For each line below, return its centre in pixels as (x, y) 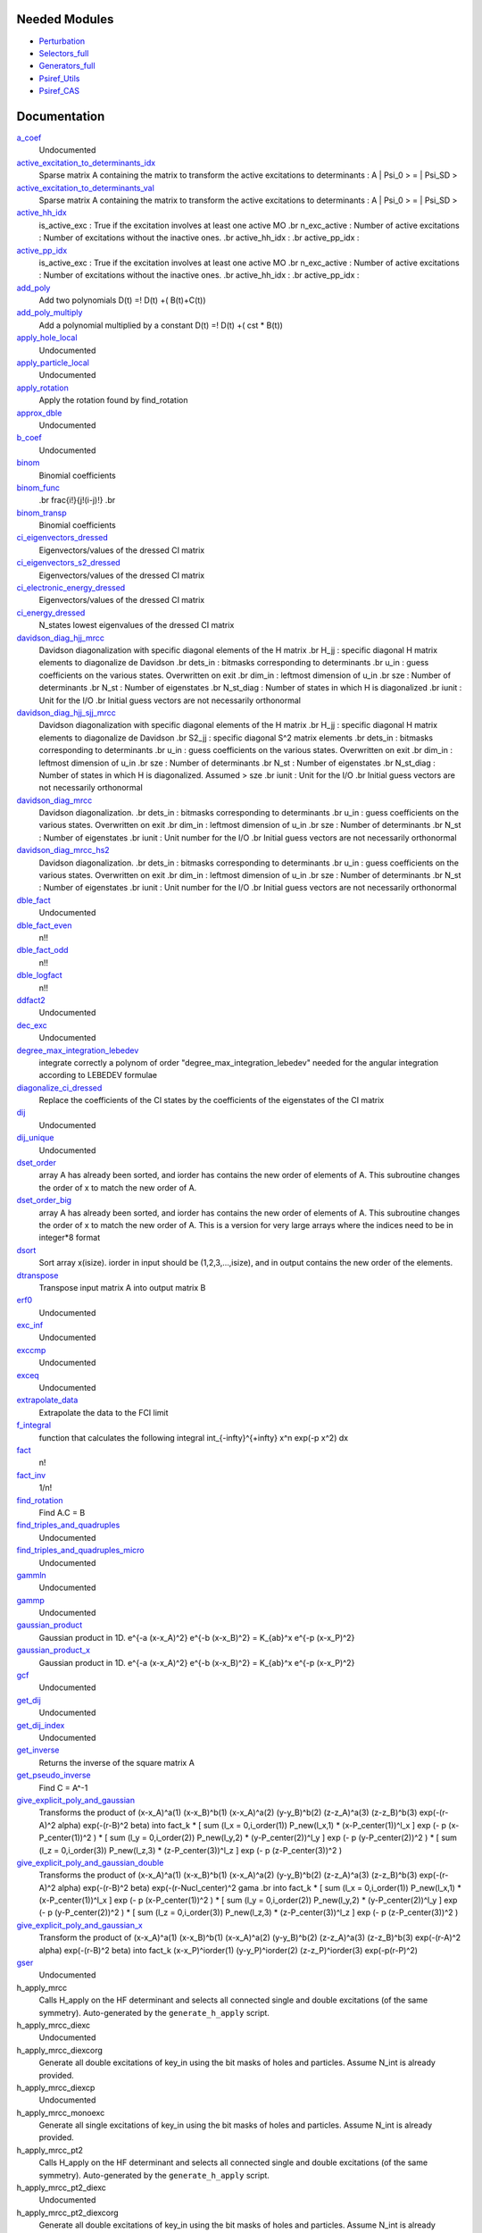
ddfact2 (31, 999)
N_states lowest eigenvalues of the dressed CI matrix (137, 625)
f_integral (34, 1426)
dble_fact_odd (42, 950)
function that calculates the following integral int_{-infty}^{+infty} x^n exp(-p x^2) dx (193, 1437)
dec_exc (32, 1025)
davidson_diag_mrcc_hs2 (63, 850)
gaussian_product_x (54, 1650)
